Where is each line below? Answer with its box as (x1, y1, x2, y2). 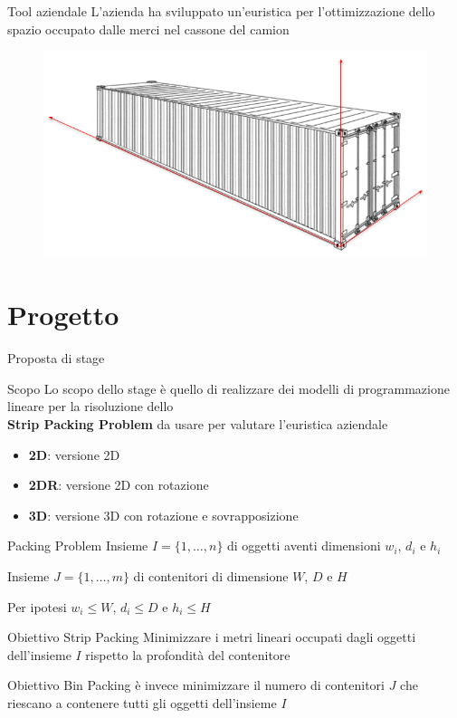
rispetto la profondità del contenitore (85, 645, 290, 664)
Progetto (7, 296, 119, 333)
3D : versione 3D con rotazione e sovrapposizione (28, 505, 299, 524)
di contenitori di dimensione (133, 566, 289, 585)
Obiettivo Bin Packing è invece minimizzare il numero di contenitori (7, 675, 385, 694)
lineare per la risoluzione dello (7, 397, 174, 416)
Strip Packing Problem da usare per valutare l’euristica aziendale (7, 414, 388, 433)
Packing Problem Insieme (7, 536, 148, 555)
